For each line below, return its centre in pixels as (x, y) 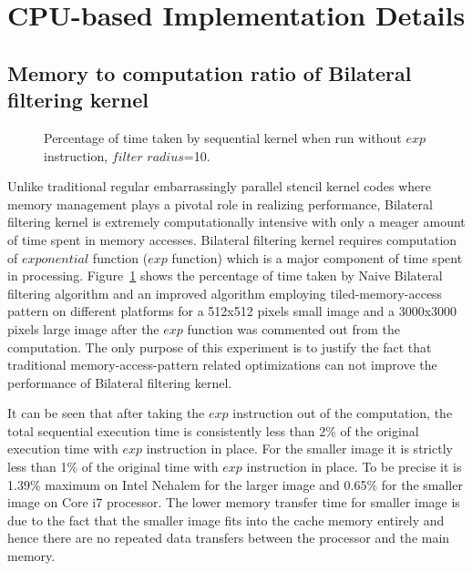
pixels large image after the (83, 328)
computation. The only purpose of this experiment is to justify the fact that (220, 347)
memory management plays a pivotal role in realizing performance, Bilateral (220, 204)
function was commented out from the (293, 328)
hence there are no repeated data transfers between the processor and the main (229, 538)
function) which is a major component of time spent (317, 257)
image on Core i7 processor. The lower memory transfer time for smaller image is (234, 502)
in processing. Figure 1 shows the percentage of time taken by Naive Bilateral (225, 275)
